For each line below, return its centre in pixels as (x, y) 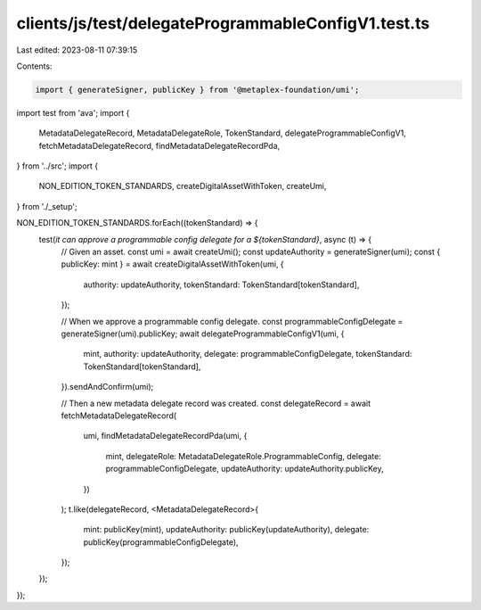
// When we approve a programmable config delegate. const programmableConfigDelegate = (232, 321)
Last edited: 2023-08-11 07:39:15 (77, 50)
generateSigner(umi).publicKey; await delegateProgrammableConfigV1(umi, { (203, 334)
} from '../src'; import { (57, 166)
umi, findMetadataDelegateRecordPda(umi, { (165, 436)
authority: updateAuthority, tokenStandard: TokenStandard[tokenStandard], (221, 284)
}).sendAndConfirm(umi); (107, 387)
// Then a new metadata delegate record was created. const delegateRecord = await (216, 403)
